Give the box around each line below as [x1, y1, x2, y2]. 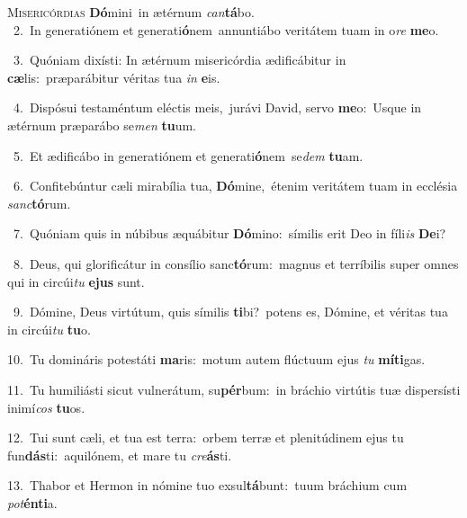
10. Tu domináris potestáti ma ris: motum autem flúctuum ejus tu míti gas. [7, 350, 426, 369]
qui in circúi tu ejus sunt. [7, 272, 145, 290]
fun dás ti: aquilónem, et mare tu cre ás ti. [7, 445, 232, 464]
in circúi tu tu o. [7, 319, 91, 338]
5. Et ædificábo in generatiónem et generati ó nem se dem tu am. [13, 146, 364, 165]
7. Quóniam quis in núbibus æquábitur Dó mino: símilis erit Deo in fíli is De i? [13, 224, 446, 243]
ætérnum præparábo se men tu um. [7, 115, 196, 134]
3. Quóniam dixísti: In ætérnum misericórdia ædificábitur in [13, 50, 346, 69]
